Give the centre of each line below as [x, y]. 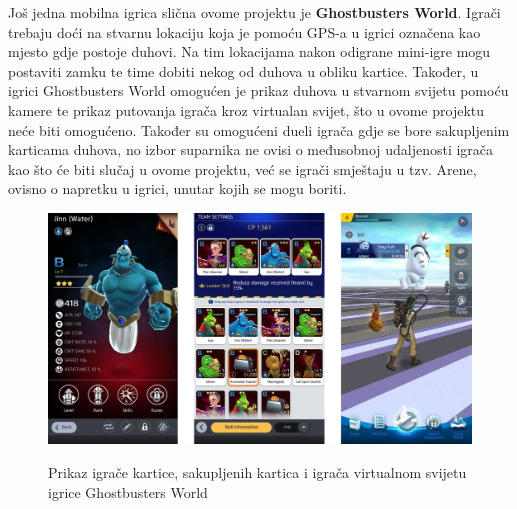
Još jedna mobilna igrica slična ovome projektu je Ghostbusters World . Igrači [254, 12]
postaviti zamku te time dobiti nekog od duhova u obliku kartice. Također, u [243, 70]
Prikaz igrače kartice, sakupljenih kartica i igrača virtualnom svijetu [257, 471]
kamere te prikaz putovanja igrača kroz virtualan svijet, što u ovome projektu [246, 109]
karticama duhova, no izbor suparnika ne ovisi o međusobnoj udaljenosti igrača [251, 149]
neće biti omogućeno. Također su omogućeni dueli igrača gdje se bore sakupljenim [259, 129]
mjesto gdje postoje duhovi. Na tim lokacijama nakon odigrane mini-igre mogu [249, 51]
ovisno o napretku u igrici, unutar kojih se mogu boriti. [177, 188]
